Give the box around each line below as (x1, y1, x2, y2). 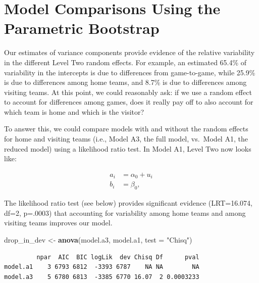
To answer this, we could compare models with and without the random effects (4, 123, 248, 134)
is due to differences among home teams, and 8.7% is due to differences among (4, 77, 247, 87)
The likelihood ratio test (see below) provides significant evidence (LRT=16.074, (4, 198, 252, 208)
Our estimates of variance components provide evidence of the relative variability (4, 47, 255, 58)
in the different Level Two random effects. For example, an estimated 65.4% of (4, 57, 247, 67)
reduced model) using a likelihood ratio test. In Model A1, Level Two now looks (4, 143, 251, 154)
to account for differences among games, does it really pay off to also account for (4, 97, 253, 107)
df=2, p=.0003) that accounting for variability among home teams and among (4, 207, 246, 218)
